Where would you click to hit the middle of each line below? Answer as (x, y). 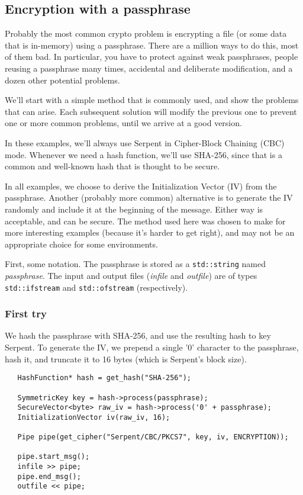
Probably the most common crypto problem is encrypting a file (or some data (146, 33)
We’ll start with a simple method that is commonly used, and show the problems (152, 100)
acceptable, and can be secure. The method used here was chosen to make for (145, 221)
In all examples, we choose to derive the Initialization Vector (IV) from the (141, 186)
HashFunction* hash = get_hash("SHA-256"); (104, 378)
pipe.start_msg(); (54, 457)
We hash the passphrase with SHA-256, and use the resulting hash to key (138, 335)
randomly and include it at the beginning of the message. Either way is (134, 209)
